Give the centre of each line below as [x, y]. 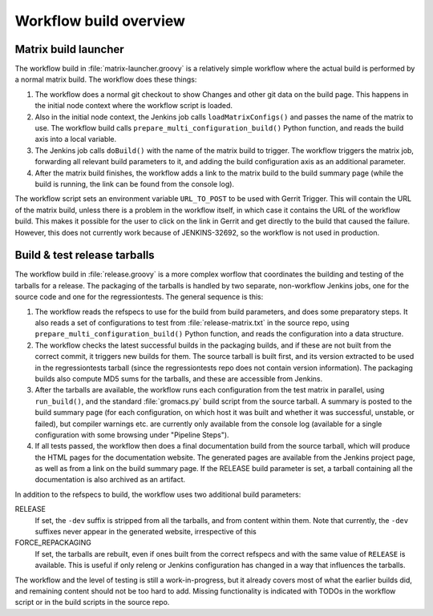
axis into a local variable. [76, 139]
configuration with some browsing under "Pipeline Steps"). [132, 435]
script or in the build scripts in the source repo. [92, 602]
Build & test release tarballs [85, 255]
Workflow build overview [100, 21]
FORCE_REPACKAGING [53, 543]
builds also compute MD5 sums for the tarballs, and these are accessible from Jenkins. [179, 378]
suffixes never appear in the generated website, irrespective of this [146, 532]
